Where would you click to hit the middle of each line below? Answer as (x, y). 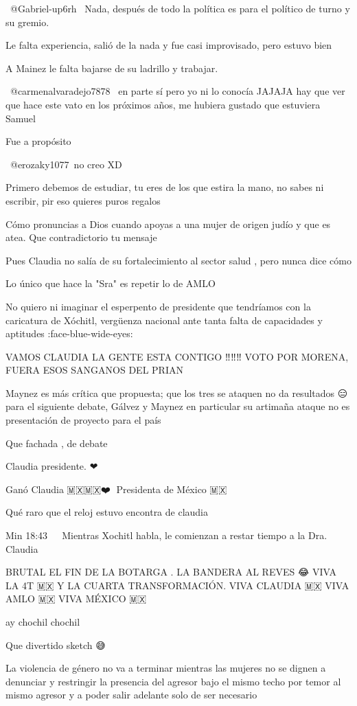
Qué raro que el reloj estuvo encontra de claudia (107, 512)
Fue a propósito (38, 141)
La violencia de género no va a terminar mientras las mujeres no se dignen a (166, 668)
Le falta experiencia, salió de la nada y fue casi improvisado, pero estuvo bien (169, 45)
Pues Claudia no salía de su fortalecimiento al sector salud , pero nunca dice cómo (178, 260)
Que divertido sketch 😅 (56, 645)
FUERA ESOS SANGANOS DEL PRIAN (94, 370)
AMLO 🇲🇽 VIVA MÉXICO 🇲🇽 (76, 599)
